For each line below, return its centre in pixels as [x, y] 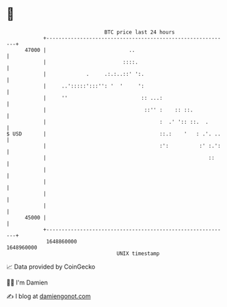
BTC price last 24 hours [139, 32]
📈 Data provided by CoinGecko [51, 267]
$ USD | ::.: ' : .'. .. [114, 134]
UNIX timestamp [138, 253]
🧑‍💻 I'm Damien [27, 282]
